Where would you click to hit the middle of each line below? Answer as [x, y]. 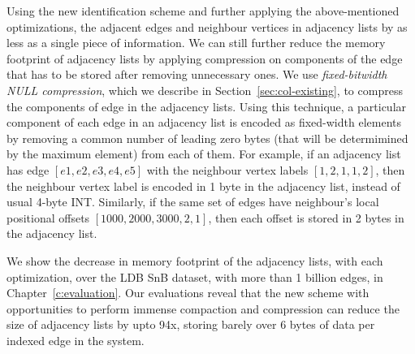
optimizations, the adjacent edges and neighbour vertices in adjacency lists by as [207, 26]
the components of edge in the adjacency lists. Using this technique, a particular [207, 106]
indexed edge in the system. [76, 340]
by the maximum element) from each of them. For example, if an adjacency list [204, 154]
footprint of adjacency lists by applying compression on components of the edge [205, 58]
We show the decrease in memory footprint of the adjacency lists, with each [195, 260]
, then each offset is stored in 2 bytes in [306, 217]
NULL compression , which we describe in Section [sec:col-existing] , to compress [205, 90]
